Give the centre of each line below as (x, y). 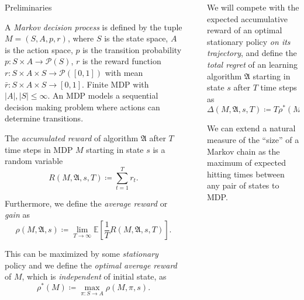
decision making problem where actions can (82, 107)
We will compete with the (253, 7)
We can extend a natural (251, 128)
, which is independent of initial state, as (94, 276)
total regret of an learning (252, 64)
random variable (34, 161)
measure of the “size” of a (253, 140)
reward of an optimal (245, 30)
